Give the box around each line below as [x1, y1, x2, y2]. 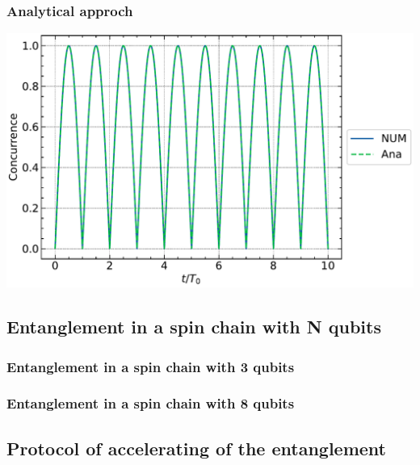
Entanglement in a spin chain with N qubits [6, 314, 381, 339]
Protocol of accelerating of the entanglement [6, 435, 386, 460]
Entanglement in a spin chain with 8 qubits [6, 393, 295, 413]
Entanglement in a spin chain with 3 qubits [6, 356, 295, 376]
